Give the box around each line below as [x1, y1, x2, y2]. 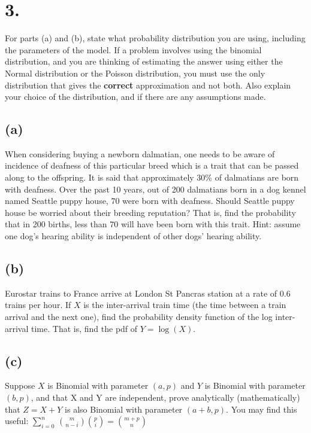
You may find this [231, 402, 297, 415]
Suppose [5, 379, 35, 392]
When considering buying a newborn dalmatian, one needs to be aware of [5, 147, 275, 160]
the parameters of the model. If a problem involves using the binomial [5, 43, 262, 56]
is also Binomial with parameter [65, 402, 183, 415]
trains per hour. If [5, 298, 71, 311]
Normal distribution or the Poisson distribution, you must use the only [5, 66, 265, 79]
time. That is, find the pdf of [31, 322, 138, 334]
